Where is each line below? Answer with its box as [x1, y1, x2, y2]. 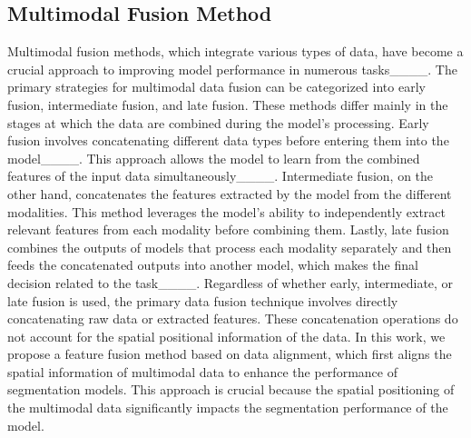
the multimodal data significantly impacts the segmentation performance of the [7, 398, 448, 417]
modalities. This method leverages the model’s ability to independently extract [7, 202, 446, 221]
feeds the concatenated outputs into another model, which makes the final [7, 255, 418, 274]
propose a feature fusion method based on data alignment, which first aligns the [7, 344, 452, 363]
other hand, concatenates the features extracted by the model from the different [7, 184, 452, 203]
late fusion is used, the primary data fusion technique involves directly [7, 291, 398, 310]
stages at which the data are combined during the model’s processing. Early [7, 113, 429, 132]
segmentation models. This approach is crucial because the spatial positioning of [7, 380, 455, 399]
